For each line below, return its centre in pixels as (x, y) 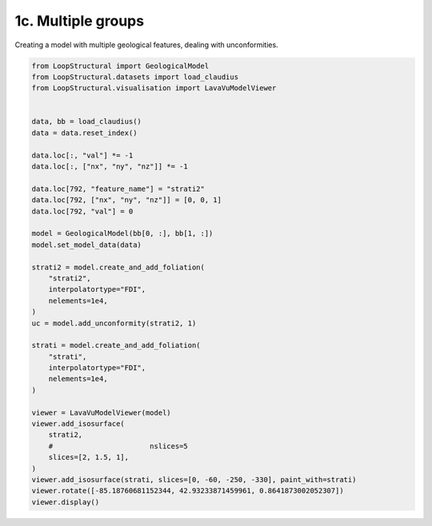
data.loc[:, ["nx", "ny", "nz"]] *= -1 (110, 167)
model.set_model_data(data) (86, 245)
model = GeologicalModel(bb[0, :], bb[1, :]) (122, 233)
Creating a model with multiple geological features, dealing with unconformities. (147, 45)
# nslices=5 (118, 446)
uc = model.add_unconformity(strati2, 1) (114, 323)
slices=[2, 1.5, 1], (89, 457)
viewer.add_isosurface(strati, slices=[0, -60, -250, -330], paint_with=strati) (194, 479)
